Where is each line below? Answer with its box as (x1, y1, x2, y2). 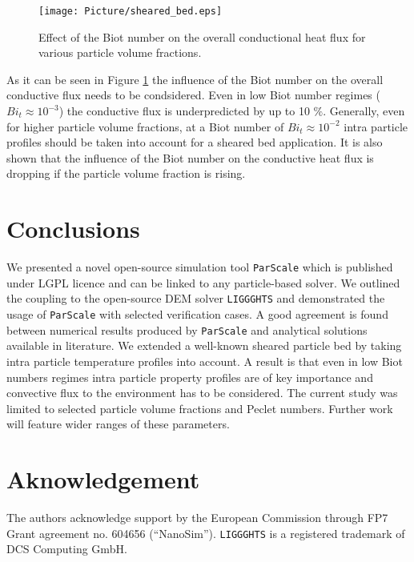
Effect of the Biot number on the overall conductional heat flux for (38, 28, 366, 45)
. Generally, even (323, 102, 405, 119)
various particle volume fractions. (38, 44, 202, 61)
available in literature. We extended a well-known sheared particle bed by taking (6, 337, 402, 354)
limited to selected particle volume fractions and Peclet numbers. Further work (6, 399, 393, 416)
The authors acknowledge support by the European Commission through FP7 (6, 509, 388, 526)
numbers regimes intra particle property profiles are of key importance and (6, 368, 373, 385)
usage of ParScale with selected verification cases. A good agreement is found (6, 306, 388, 323)
